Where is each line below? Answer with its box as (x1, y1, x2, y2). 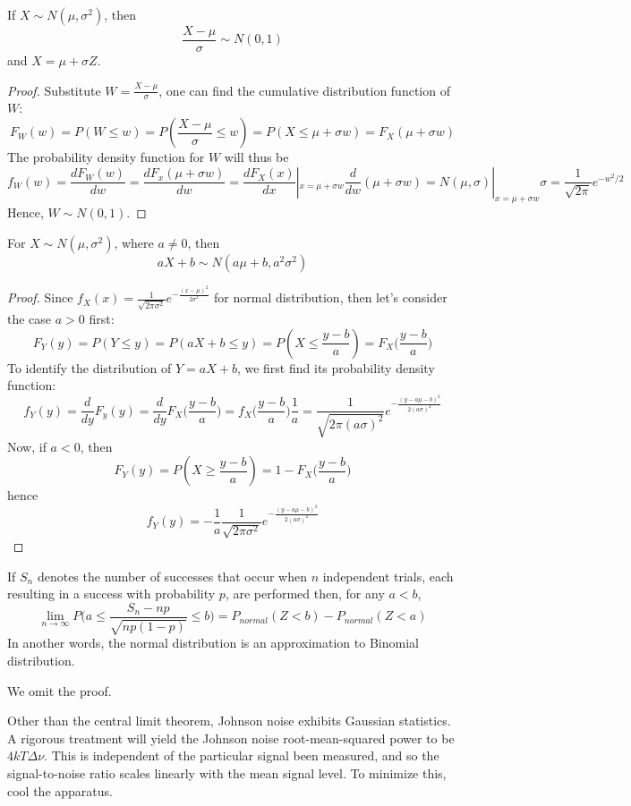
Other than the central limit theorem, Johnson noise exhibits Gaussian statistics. (7, 711, 451, 730)
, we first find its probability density (236, 358, 435, 377)
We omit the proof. (7, 681, 112, 700)
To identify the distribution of (7, 358, 172, 377)
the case (7, 309, 52, 327)
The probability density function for (7, 148, 205, 166)
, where (114, 233, 154, 252)
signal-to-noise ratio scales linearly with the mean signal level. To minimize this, (7, 763, 447, 782)
